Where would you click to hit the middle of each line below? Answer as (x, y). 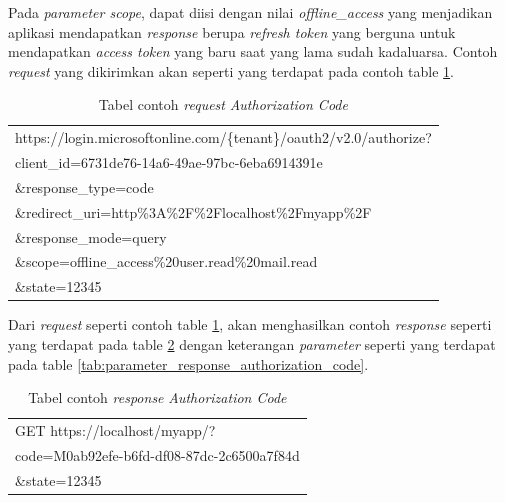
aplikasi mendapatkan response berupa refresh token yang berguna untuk (232, 31)
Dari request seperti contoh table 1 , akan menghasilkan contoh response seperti (250, 324)
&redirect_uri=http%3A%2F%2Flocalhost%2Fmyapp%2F (193, 211)
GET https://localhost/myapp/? (115, 430)
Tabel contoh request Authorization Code (223, 104)
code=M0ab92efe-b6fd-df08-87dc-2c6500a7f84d (157, 454)
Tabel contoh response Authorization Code (157, 397)
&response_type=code (84, 186)
